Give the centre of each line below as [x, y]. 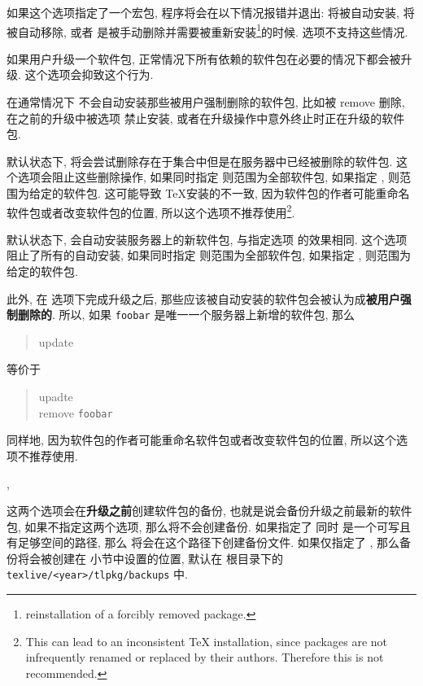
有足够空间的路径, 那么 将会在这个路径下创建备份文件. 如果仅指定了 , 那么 [203, 542]
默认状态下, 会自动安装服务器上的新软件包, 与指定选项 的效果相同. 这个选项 [207, 239]
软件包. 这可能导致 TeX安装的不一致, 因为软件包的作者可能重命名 [236, 193]
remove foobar [76, 412]
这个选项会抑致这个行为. [89, 74]
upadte [56, 397]
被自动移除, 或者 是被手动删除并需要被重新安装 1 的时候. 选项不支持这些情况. [207, 30]
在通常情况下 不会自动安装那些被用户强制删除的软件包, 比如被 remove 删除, [206, 102]
